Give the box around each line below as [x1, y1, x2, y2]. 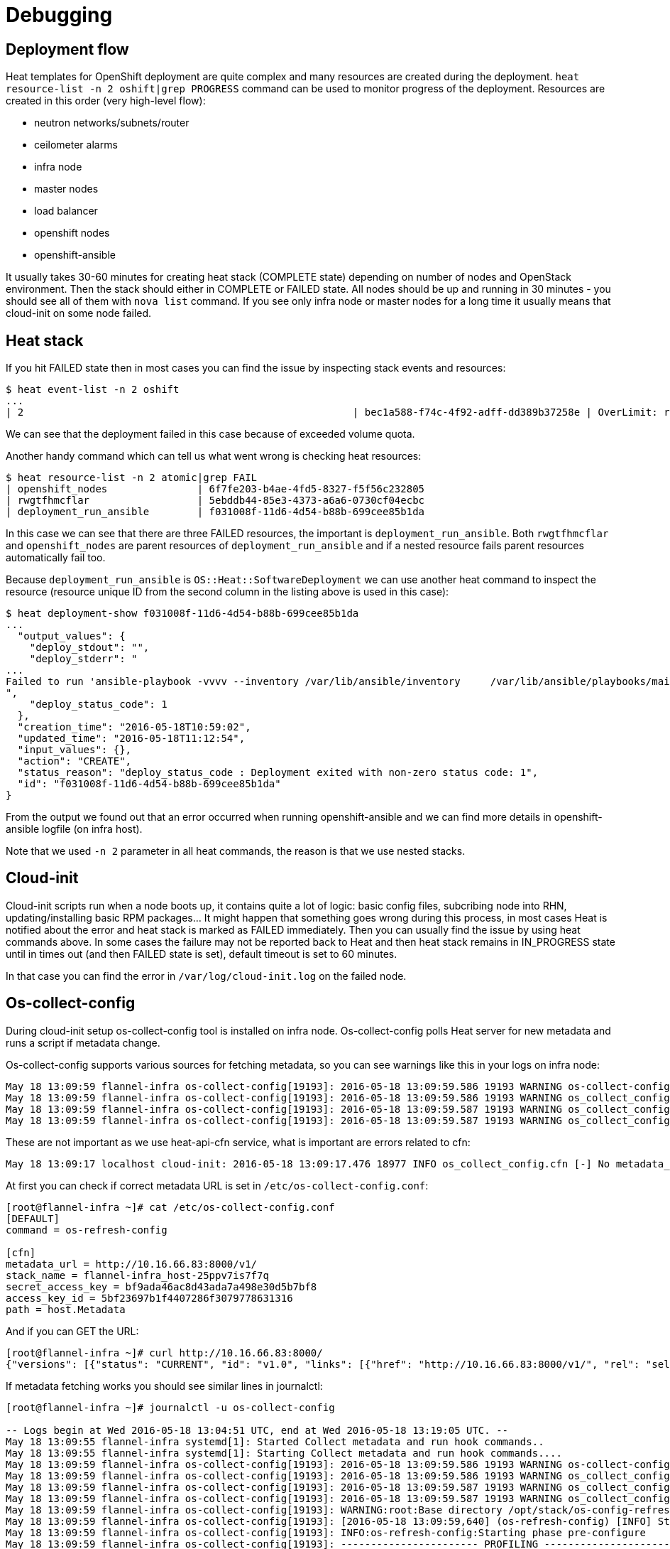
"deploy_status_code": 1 [29, 698, 167, 711]
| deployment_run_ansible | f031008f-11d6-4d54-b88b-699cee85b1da [6, 506, 425, 518]
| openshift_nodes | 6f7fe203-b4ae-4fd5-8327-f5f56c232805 [6, 483, 425, 495]
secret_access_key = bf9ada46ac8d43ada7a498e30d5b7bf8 [6, 1280, 317, 1292]
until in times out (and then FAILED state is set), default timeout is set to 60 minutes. [6, 947, 397, 960]
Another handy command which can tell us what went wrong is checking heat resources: [6, 450, 422, 463]
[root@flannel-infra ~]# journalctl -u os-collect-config [6, 1401, 335, 1413]
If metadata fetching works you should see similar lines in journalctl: [6, 1379, 323, 1392]
